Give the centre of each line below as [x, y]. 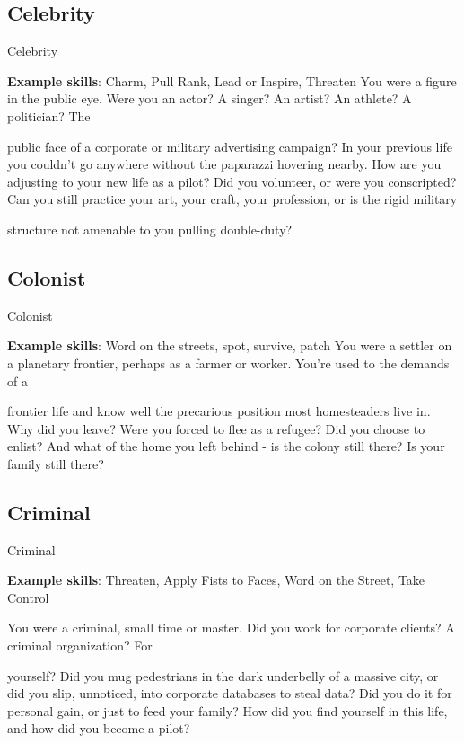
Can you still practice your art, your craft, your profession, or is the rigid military [232, 199]
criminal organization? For [80, 646]
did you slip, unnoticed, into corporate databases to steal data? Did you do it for [230, 693]
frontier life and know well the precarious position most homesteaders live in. [219, 411]
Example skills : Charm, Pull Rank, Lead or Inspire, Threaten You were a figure [232, 80]
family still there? [56, 463]
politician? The [49, 115]
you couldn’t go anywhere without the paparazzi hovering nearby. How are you [224, 164]
